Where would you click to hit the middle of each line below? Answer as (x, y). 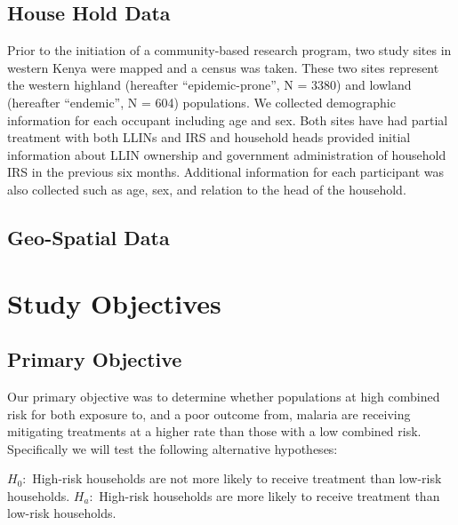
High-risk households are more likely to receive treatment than (269, 495)
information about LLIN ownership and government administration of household (227, 154)
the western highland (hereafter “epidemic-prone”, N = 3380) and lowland (209, 85)
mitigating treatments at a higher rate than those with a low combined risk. (214, 431)
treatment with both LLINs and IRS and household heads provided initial (209, 137)
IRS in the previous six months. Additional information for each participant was (226, 172)
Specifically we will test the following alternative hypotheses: (173, 448)
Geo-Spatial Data (88, 237)
